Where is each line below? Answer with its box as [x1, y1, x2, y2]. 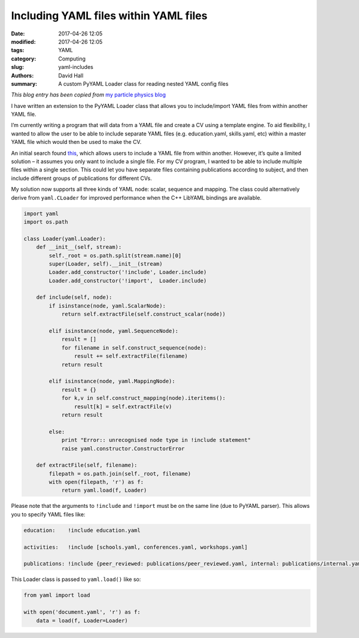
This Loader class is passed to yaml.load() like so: [11, 576, 141, 583]
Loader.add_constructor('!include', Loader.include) [48, 269, 207, 276]
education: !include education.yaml [23, 526, 141, 534]
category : [11, 55, 36, 62]
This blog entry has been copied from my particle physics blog [11, 91, 166, 98]
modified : [11, 38, 36, 45]
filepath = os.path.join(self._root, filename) [48, 470, 191, 477]
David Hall [58, 72, 84, 79]
